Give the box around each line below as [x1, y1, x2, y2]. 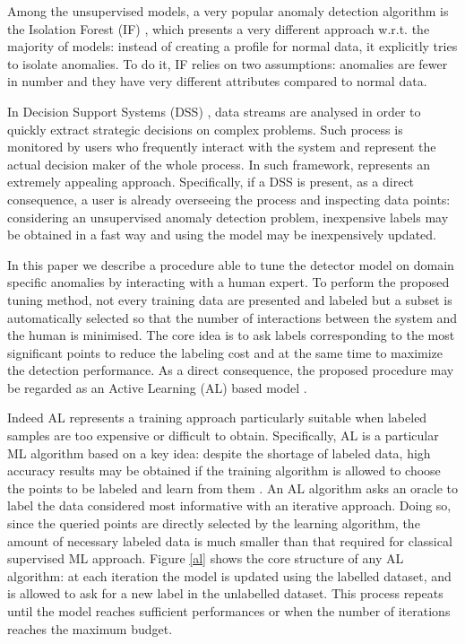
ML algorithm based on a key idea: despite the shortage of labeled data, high [7, 443, 431, 462]
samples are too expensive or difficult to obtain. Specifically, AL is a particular [7, 426, 439, 445]
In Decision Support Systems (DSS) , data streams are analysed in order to [7, 101, 421, 120]
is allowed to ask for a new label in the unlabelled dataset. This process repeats [7, 584, 443, 603]
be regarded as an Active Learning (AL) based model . [7, 378, 307, 396]
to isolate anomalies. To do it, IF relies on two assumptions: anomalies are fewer [7, 54, 448, 73]
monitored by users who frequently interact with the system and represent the [7, 137, 436, 156]
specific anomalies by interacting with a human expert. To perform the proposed [7, 273, 450, 292]
